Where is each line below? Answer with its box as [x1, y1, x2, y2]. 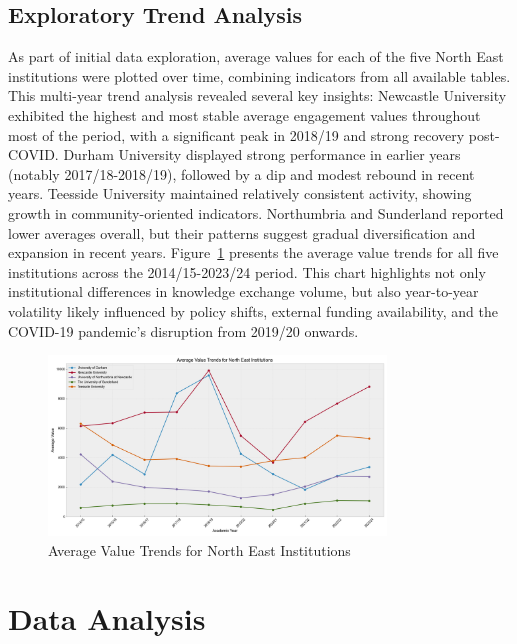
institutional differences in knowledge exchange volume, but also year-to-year [8, 281, 479, 302]
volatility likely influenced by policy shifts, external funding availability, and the [8, 300, 498, 321]
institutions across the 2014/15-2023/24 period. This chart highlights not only [8, 261, 486, 282]
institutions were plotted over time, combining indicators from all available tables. [8, 65, 511, 86]
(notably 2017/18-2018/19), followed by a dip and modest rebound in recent [8, 163, 475, 184]
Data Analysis [8, 598, 206, 639]
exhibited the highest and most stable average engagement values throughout [8, 104, 481, 125]
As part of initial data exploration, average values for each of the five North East [8, 46, 504, 67]
